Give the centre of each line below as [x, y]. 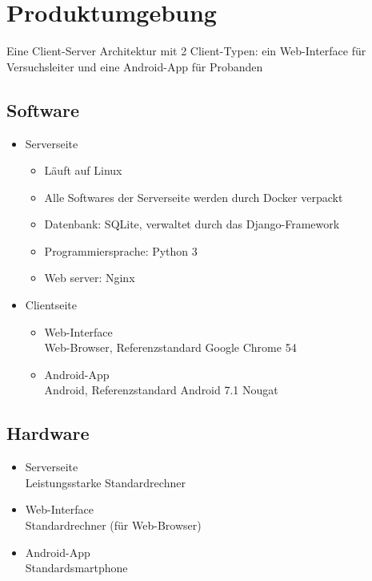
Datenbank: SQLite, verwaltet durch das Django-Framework [192, 224]
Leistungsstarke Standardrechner [105, 482]
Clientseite [51, 305]
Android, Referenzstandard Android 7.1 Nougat [161, 390]
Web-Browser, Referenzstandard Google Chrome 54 [170, 347]
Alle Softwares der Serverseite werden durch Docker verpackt [194, 197]
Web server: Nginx [90, 278]
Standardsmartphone [76, 568]
